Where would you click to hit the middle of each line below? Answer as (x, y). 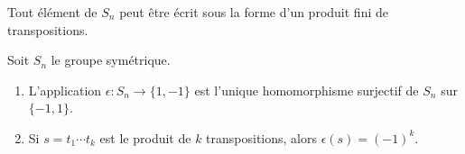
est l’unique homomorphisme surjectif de (307, 90)
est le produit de (145, 137)
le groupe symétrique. (111, 60)
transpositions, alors (261, 137)
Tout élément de (52, 12)
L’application (65, 90)
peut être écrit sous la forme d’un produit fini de (254, 12)
